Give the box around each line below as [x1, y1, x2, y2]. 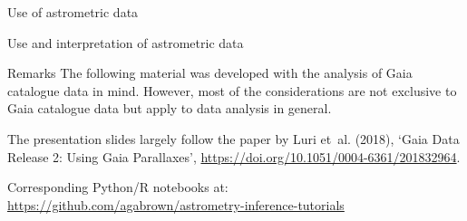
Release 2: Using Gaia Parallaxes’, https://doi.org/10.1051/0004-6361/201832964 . [7, 147, 461, 166]
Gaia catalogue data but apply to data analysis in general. [7, 99, 332, 118]
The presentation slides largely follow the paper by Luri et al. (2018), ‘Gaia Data [7, 129, 460, 148]
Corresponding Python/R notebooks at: [7, 178, 229, 197]
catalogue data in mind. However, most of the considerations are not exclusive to [7, 81, 457, 100]
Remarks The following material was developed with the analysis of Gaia [7, 63, 413, 82]
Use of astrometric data [7, 3, 139, 21]
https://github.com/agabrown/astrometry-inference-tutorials [7, 195, 345, 214]
